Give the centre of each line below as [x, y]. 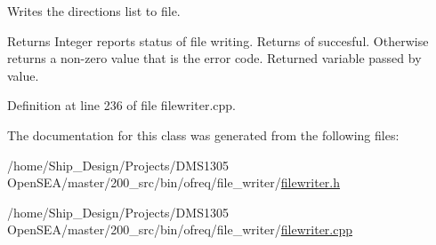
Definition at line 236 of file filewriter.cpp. [121, 105]
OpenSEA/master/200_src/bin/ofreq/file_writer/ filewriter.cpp [180, 229]
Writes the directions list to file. [94, 11]
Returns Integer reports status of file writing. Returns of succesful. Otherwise [218, 40]
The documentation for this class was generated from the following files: [203, 134]
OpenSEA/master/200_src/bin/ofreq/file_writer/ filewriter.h [174, 182]
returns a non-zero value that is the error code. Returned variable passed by [214, 58]
